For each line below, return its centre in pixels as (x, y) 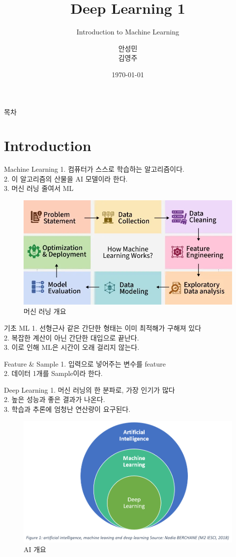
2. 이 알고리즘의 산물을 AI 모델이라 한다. (66, 178)
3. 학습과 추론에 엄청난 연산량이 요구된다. (67, 409)
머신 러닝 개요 (45, 311)
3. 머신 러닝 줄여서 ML (39, 188)
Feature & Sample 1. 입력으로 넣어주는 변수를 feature (85, 363)
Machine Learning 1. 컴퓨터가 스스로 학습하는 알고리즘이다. (94, 169)
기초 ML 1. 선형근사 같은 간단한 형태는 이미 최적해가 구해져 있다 (103, 327)
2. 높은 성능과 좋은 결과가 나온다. (55, 399)
